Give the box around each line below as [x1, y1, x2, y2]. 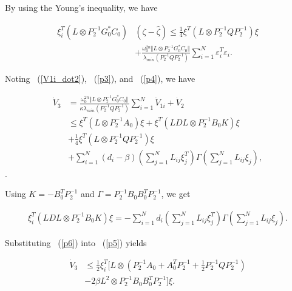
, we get [161, 187, 191, 200]
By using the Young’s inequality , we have [5, 1, 158, 13]
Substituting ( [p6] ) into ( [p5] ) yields [5, 236, 147, 249]
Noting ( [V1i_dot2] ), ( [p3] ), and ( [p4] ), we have [5, 72, 195, 84]
